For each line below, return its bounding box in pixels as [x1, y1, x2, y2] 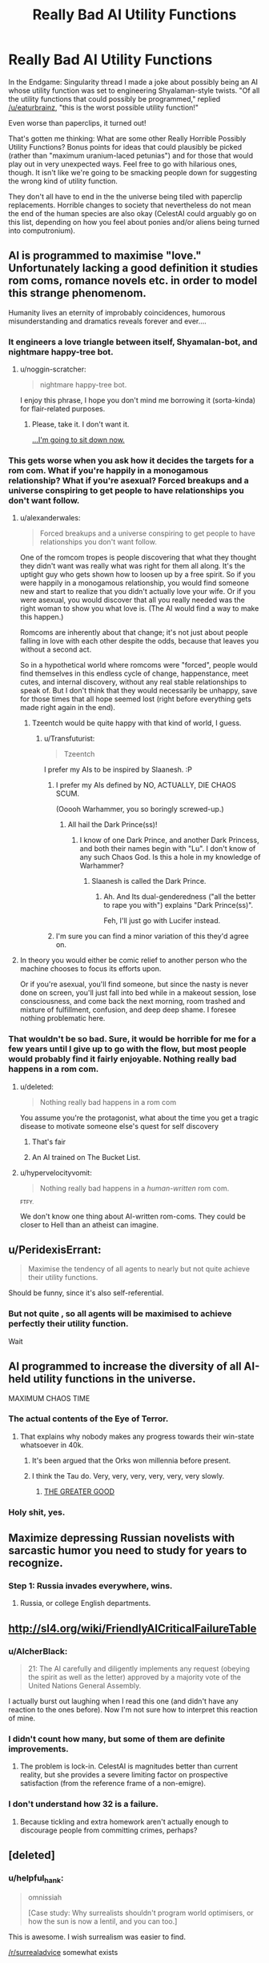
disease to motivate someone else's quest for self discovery [19, 1121, 219, 1130]
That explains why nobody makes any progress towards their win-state [19, 1431, 255, 1441]
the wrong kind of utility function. [8, 176, 118, 186]
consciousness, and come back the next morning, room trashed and [19, 997, 246, 1006]
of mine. [8, 1713, 36, 1723]
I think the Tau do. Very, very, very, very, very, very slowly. [31, 1471, 225, 1480]
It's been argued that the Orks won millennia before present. [31, 1455, 231, 1465]
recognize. [8, 1556, 63, 1570]
